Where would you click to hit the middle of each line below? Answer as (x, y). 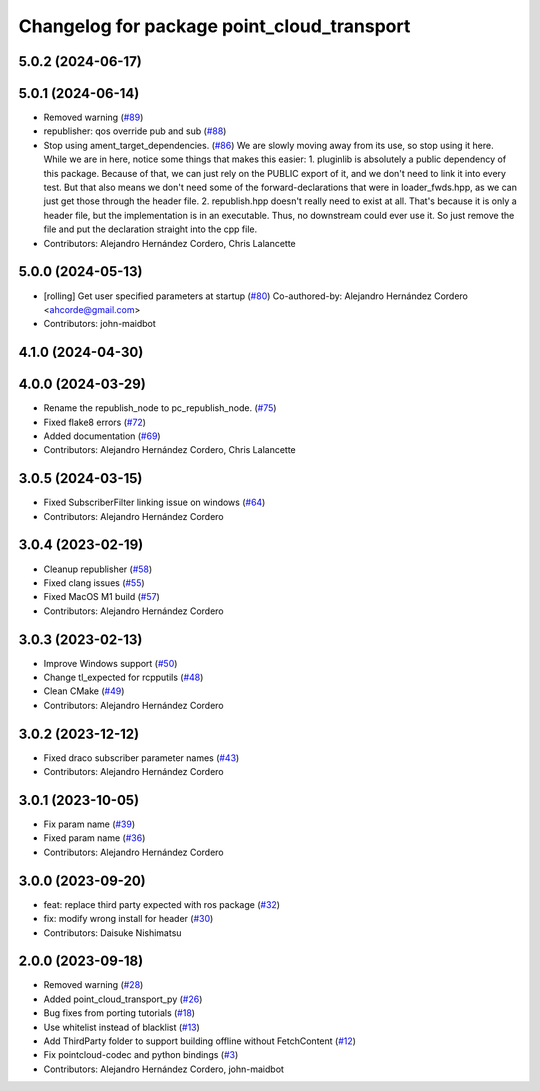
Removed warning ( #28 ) (93, 985)
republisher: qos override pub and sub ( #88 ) (135, 131)
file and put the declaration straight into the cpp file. (150, 229)
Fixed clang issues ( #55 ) (94, 582)
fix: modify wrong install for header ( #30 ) (128, 919)
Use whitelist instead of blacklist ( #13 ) (121, 1027)
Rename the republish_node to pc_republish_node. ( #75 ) (160, 408)
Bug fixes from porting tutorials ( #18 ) (119, 1013)
